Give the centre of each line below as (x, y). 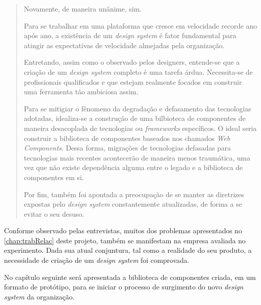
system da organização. (39, 296)
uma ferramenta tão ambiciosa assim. (81, 92)
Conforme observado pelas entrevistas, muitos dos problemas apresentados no (123, 231)
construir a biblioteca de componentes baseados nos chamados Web (127, 138)
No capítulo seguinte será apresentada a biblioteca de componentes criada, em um (130, 277)
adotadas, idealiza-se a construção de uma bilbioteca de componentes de (135, 118)
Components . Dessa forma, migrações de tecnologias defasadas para (127, 148)
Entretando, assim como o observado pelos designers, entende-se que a (132, 62)
